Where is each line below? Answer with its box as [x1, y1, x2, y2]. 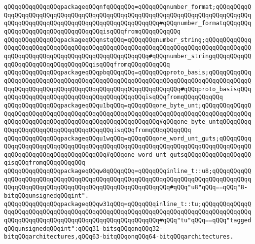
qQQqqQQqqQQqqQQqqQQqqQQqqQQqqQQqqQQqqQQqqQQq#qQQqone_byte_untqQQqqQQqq [4, 118, 252, 126]
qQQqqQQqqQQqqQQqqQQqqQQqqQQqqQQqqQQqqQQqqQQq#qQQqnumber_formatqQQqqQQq [4, 20, 252, 27]
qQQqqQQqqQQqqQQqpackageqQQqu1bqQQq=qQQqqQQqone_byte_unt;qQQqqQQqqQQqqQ [4, 102, 252, 109]
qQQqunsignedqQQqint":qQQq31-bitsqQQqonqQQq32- [4, 225, 163, 232]
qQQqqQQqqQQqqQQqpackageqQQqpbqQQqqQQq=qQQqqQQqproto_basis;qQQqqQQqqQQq [4, 69, 252, 76]
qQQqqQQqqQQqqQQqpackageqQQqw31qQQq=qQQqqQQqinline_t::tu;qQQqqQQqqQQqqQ [4, 200, 252, 208]
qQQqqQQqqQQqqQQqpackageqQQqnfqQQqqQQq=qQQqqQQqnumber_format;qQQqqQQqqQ [4, 3, 252, 10]
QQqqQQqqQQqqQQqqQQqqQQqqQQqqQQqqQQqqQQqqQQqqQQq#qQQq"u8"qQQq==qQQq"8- [4, 184, 248, 191]
